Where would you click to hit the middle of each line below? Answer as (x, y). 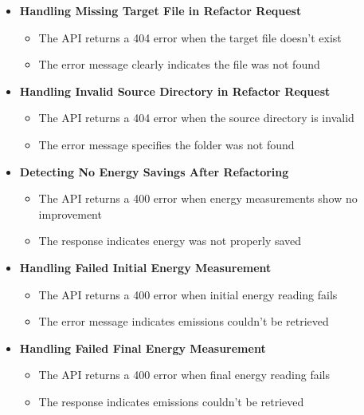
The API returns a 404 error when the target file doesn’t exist (190, 37)
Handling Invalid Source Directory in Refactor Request (175, 91)
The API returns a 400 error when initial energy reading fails (188, 294)
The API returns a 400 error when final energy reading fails (184, 375)
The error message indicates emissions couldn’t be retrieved (184, 321)
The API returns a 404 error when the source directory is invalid (196, 118)
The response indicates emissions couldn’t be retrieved (171, 401)
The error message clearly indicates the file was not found (179, 64)
